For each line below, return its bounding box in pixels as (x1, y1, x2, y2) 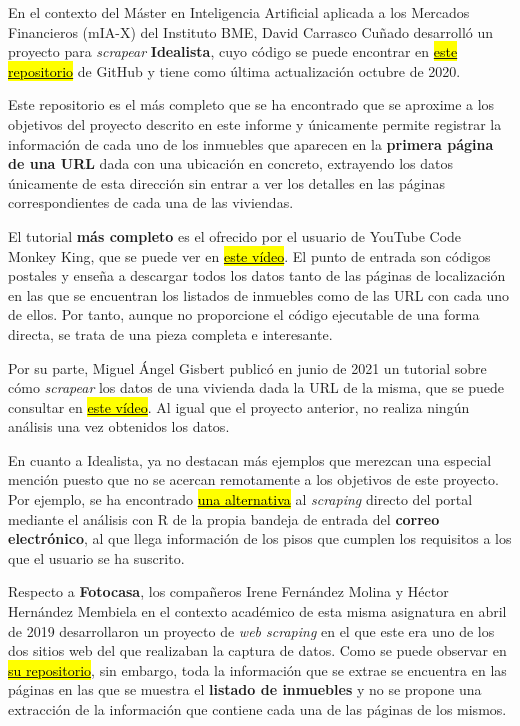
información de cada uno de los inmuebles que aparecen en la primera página (8, 133, 494, 154)
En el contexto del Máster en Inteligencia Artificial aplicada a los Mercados (8, 2, 470, 22)
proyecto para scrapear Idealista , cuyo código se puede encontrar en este (8, 41, 458, 62)
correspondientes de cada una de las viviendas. (8, 192, 294, 213)
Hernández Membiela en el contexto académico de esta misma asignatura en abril (8, 601, 507, 622)
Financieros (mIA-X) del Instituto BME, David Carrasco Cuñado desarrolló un (8, 21, 494, 42)
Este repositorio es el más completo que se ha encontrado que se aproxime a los (8, 94, 495, 115)
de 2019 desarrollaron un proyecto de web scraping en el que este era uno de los (8, 620, 495, 641)
